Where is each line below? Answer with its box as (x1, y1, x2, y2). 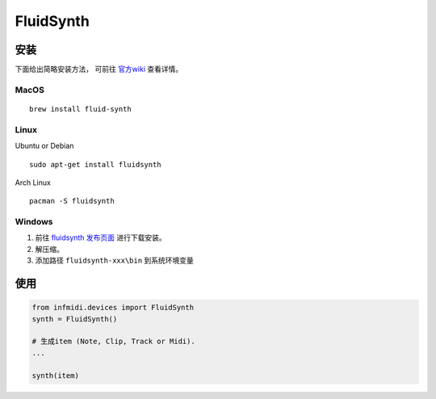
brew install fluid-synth (29, 105, 132, 114)
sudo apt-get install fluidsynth (29, 160, 161, 169)
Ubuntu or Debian (15, 141, 74, 151)
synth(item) (31, 371, 80, 380)
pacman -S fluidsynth (29, 196, 115, 206)
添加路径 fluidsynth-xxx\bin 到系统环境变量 (35, 255, 194, 266)
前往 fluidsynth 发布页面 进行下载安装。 (35, 233, 167, 242)
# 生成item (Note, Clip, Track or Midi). (31, 337, 195, 346)
